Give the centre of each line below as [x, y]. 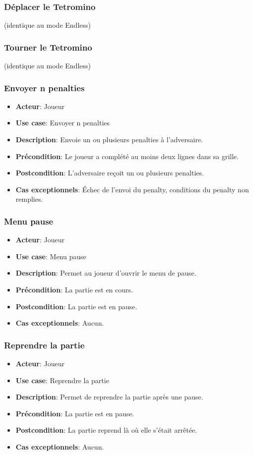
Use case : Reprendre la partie [62, 380]
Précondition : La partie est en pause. [75, 413]
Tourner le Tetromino [48, 47]
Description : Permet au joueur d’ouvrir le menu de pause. [106, 273]
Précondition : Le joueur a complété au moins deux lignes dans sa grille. [127, 156]
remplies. [29, 199]
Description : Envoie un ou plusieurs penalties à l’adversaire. [109, 140]
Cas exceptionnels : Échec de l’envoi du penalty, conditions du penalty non [132, 189]
